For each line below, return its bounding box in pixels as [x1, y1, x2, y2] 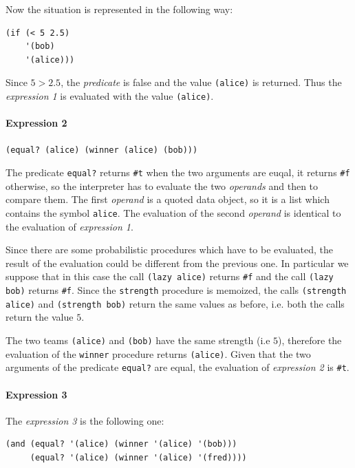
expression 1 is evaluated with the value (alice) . [6, 89, 214, 103]
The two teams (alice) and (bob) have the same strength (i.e [6, 332, 270, 347]
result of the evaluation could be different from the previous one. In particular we [6, 255, 349, 270]
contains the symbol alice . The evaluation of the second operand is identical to [6, 205, 341, 220]
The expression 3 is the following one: [6, 413, 164, 427]
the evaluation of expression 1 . [6, 219, 133, 233]
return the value [6, 310, 74, 324]
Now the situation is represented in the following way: [6, 2, 233, 16]
